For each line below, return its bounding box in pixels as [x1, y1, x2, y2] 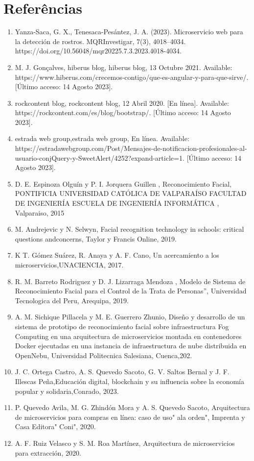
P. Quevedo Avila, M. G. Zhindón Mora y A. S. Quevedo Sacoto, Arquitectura [15, 402, 250, 412]
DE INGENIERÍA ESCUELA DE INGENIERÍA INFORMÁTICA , [15, 198, 219, 208]
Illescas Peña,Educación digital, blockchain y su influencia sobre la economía [15, 376, 244, 386]
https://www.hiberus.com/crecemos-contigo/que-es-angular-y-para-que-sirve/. [15, 72, 249, 82]
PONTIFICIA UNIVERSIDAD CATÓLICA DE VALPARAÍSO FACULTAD [15, 188, 247, 198]
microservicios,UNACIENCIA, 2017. [15, 260, 124, 269]
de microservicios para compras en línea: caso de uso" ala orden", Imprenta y [15, 412, 245, 422]
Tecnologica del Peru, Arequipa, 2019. [15, 295, 129, 305]
